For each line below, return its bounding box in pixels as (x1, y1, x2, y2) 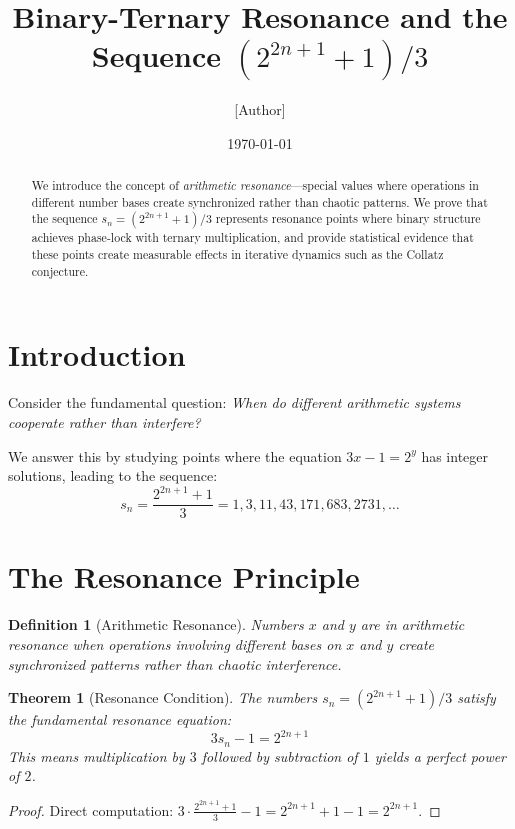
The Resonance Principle (8, 556, 360, 597)
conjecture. (31, 262, 89, 279)
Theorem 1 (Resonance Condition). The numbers (8, 687, 318, 708)
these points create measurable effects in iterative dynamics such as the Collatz (31, 246, 444, 263)
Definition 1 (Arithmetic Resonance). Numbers (8, 614, 304, 635)
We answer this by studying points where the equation (8, 445, 342, 466)
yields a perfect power (374, 745, 507, 766)
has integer (421, 445, 489, 466)
